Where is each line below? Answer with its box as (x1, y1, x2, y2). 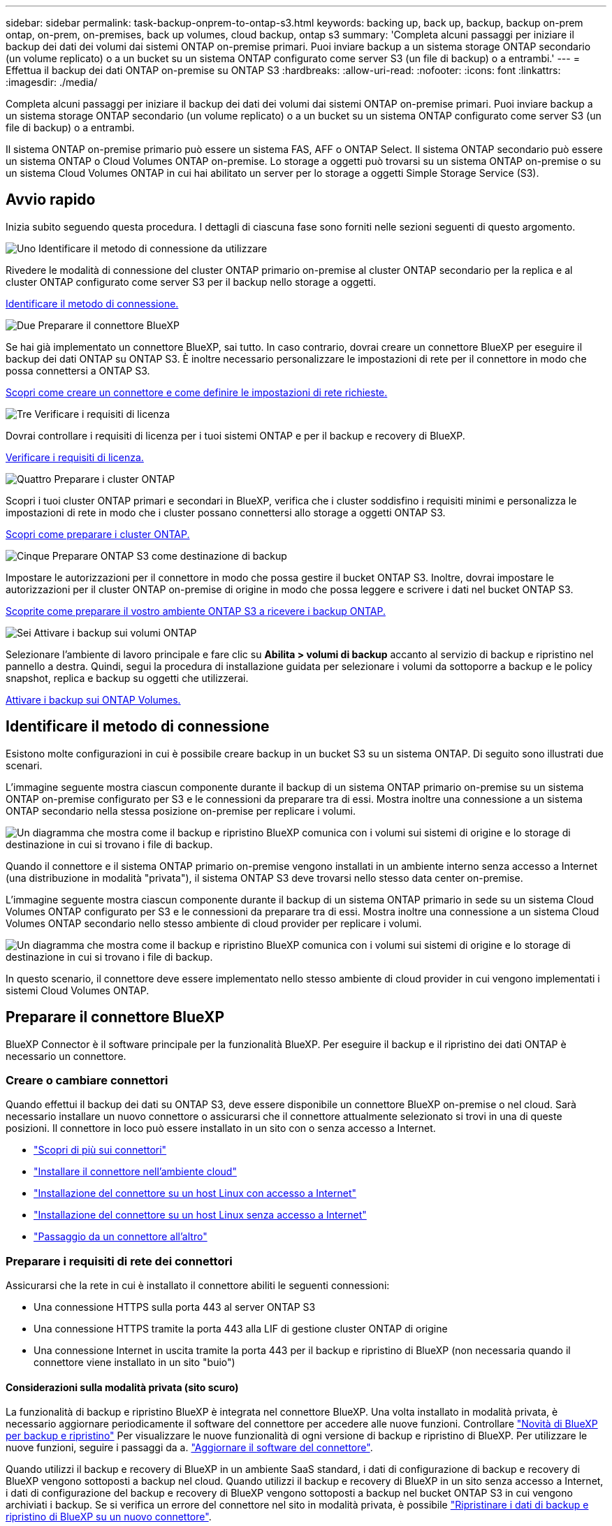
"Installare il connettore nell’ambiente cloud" (34, 1165, 237, 1178)
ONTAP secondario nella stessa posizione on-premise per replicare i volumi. (6, 804, 356, 817)
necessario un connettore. (6, 1049, 126, 1062)
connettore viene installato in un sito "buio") (34, 1356, 235, 1369)
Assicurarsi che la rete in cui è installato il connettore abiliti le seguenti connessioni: (6, 1279, 390, 1292)
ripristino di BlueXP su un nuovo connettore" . (6, 1511, 212, 1523)
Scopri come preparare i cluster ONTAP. (6, 528, 190, 540)
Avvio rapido (6, 191, 96, 209)
